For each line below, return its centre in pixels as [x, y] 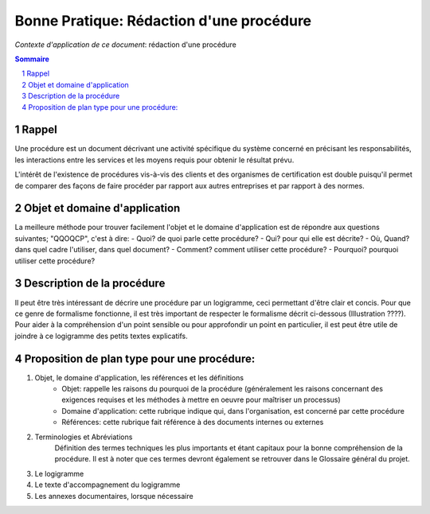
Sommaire [32, 59]
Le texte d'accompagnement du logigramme [107, 485]
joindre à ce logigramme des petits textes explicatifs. [101, 336]
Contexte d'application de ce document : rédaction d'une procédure [125, 45]
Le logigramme [59, 473]
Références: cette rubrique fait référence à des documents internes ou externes [193, 422]
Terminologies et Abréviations [84, 437]
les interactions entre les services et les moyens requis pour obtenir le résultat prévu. [154, 160]
